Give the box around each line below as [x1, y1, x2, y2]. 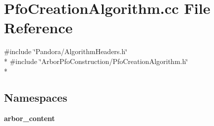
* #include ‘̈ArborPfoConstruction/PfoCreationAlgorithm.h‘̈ [4, 56, 188, 66]
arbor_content [4, 113, 55, 124]
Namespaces [4, 90, 67, 105]
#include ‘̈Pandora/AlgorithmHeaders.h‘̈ [4, 46, 127, 57]
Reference [4, 17, 73, 38]
